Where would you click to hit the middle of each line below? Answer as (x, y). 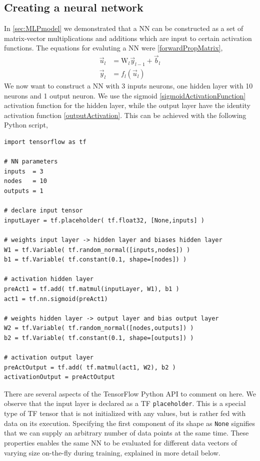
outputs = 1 (24, 191)
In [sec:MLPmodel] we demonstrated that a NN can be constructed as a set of (124, 28)
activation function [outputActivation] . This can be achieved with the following (125, 115)
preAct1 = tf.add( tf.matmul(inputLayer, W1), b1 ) (92, 289)
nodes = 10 (25, 181)
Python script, (26, 125)
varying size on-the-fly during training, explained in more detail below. (112, 452)
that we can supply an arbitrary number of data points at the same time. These (126, 433)
